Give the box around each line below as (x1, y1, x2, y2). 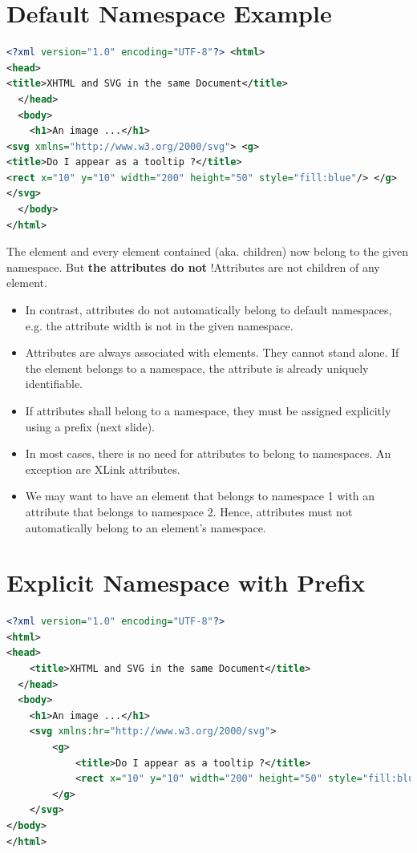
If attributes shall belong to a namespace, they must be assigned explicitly (25, 402, 391, 418)
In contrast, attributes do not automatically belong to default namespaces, (25, 301, 392, 318)
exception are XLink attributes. (25, 460, 180, 477)
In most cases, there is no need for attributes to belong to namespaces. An (25, 445, 391, 462)
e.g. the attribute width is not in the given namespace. (25, 317, 294, 334)
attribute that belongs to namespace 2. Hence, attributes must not (25, 503, 353, 519)
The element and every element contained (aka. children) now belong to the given (6, 243, 408, 260)
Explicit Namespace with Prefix (6, 566, 366, 599)
